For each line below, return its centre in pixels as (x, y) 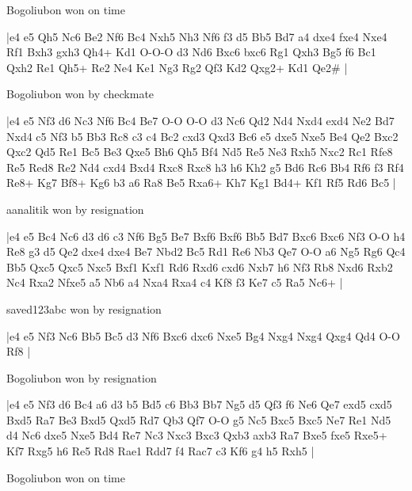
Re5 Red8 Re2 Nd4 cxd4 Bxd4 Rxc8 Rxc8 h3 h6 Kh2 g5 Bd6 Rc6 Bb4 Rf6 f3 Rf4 (205, 167)
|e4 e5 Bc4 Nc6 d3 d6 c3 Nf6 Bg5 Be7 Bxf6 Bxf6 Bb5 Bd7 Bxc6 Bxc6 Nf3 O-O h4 (206, 236)
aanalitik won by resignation (75, 209)
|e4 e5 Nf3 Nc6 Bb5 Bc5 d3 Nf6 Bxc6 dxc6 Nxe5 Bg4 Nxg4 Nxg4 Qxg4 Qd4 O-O (203, 335)
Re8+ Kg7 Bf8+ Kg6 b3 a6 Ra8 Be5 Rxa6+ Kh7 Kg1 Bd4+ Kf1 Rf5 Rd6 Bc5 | (201, 183)
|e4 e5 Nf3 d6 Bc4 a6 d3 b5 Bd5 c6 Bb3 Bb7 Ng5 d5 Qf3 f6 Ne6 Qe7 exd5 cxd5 (199, 404)
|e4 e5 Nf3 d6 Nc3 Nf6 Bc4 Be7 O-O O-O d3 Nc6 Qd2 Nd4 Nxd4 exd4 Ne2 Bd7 (200, 120)
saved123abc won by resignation (84, 308)
